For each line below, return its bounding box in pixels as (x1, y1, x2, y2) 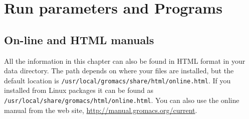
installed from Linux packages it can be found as (4, 85, 153, 95)
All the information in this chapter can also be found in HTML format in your (4, 55, 245, 66)
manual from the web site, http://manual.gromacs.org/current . (4, 104, 197, 115)
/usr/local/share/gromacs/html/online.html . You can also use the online (4, 95, 239, 105)
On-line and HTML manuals (4, 32, 154, 47)
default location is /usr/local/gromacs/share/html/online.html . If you (4, 75, 231, 85)
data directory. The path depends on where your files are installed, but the (4, 65, 234, 76)
